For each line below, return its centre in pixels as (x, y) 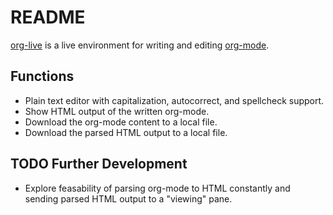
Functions (42, 76)
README (48, 17)
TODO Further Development (99, 164)
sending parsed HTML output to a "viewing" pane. (128, 198)
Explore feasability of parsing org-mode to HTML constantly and (157, 188)
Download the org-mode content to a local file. (121, 122)
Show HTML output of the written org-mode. (117, 111)
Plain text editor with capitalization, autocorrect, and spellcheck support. (174, 100)
